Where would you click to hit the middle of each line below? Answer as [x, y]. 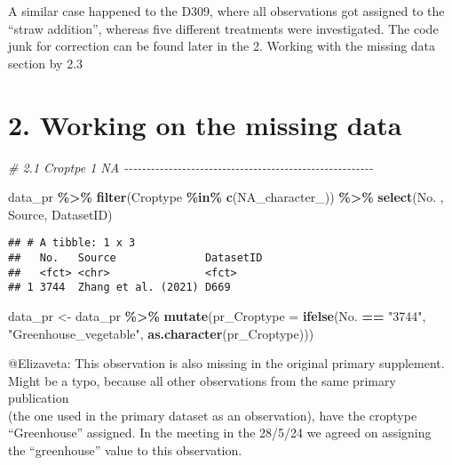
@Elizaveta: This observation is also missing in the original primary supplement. [226, 363]
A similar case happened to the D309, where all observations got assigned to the [226, 11]
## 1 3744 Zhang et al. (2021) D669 [119, 288]
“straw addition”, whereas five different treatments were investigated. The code [223, 28]
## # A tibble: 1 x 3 [72, 243]
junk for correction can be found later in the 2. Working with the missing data [222, 46]
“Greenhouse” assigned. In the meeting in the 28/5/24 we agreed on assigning [220, 433]
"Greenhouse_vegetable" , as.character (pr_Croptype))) [161, 333]
